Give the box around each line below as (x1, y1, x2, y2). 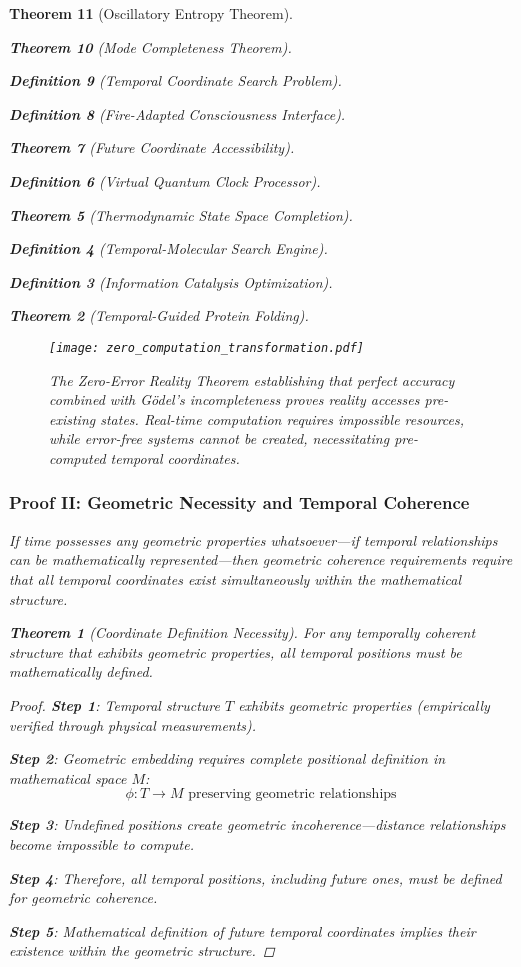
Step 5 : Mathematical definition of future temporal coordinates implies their (9, 920, 476, 941)
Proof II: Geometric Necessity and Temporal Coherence (9, 490, 470, 515)
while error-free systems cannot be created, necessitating (49, 428, 390, 449)
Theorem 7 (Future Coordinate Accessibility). (9, 137, 295, 158)
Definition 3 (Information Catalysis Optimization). (9, 271, 333, 292)
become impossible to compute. (9, 833, 195, 854)
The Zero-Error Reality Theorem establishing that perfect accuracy (49, 369, 455, 390)
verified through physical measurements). (9, 714, 257, 735)
